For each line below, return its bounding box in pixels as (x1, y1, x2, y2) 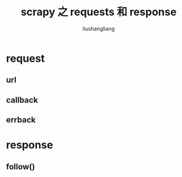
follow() (6, 162, 35, 172)
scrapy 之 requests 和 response (20, 5, 177, 19)
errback (6, 115, 36, 125)
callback (6, 95, 38, 105)
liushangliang (82, 25, 115, 32)
